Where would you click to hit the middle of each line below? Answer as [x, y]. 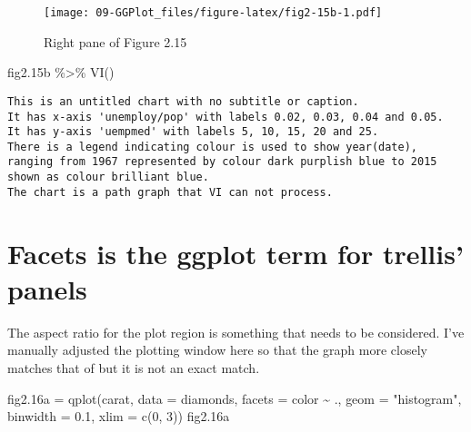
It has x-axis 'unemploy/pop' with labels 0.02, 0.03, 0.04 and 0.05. [225, 117]
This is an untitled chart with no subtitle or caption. [183, 101]
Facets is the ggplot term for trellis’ [235, 253]
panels [47, 288]
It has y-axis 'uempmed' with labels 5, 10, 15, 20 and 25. [193, 132]
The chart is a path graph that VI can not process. [170, 192]
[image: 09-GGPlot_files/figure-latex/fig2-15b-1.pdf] [213, 13]
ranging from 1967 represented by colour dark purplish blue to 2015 [222, 162]
